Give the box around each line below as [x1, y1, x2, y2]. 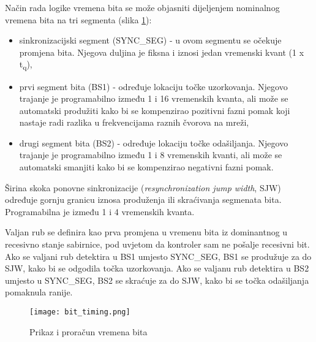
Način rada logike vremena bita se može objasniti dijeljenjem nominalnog [5, 1, 280, 13]
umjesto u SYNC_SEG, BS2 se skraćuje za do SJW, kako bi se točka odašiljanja [5, 273, 309, 286]
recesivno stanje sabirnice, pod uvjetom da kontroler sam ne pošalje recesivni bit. [5, 238, 310, 251]
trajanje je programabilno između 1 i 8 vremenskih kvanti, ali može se [19, 148, 282, 161]
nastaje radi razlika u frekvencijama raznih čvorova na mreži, [19, 116, 249, 129]
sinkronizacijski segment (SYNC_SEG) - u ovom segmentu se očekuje [19, 34, 282, 47]
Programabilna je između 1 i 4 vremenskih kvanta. [5, 205, 195, 218]
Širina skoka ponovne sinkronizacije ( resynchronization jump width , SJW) [5, 181, 281, 194]
